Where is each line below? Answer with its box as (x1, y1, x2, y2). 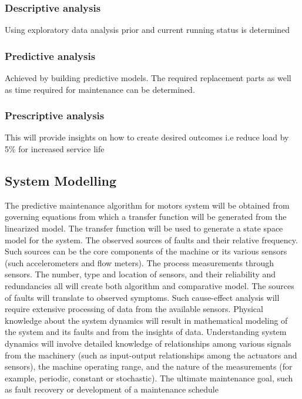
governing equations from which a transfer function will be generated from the (5, 210, 287, 223)
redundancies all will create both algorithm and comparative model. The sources (5, 279, 294, 291)
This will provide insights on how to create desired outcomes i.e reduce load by (5, 131, 289, 143)
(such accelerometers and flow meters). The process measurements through (5, 256, 274, 269)
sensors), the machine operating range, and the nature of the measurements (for (5, 360, 293, 373)
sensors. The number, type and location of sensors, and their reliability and (5, 268, 276, 280)
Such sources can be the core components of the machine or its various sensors (5, 245, 287, 257)
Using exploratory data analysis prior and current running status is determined (5, 24, 290, 36)
